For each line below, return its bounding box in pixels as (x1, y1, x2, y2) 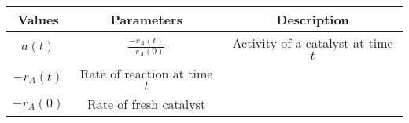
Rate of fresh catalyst (87, 95, 206, 113)
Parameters (110, 10, 182, 28)
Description (276, 10, 349, 28)
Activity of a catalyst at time (232, 34, 393, 52)
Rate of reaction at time (79, 64, 213, 82)
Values (17, 10, 59, 28)
